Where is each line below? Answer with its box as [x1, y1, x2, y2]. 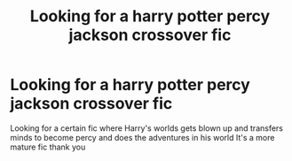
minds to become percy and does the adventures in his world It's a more [10, 132, 275, 142]
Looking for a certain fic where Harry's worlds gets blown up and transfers [10, 122, 283, 134]
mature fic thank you [10, 142, 86, 152]
